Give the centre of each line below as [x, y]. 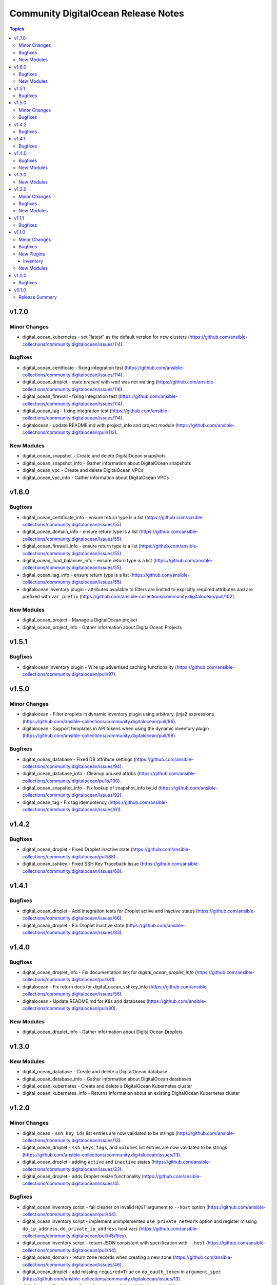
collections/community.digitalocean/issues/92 [71, 795]
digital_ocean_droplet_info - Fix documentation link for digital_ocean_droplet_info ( [110, 972]
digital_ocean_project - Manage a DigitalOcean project [80, 620]
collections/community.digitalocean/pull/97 [68, 674]
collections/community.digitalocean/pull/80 [68, 1008]
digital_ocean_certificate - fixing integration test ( [74, 368]
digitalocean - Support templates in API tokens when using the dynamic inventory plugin [116, 728]
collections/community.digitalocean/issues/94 [71, 766]
